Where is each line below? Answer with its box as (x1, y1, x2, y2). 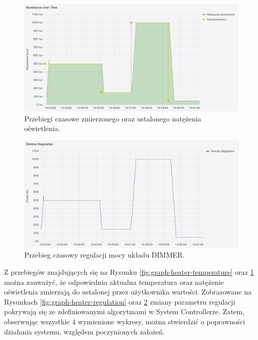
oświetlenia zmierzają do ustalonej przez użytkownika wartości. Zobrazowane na (4, 286, 252, 297)
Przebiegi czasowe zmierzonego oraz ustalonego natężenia (24, 113, 201, 123)
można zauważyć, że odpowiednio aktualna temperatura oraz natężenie (4, 276, 224, 287)
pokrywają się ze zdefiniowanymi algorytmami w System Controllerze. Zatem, (4, 306, 245, 317)
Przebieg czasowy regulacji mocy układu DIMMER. (24, 249, 185, 260)
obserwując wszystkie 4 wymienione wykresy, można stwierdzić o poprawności (4, 316, 245, 326)
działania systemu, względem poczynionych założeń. (4, 326, 165, 336)
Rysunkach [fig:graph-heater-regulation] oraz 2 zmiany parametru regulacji (4, 296, 235, 307)
